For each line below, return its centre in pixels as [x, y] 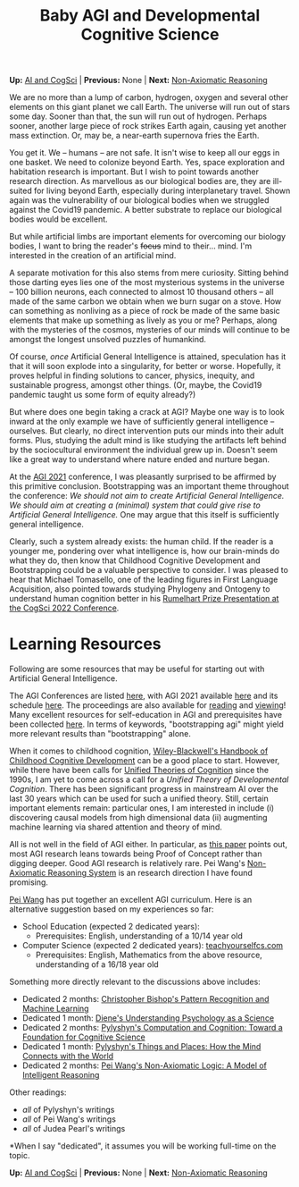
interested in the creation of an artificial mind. [93, 256]
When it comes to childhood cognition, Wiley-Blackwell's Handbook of [139, 751]
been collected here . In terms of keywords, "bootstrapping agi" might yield [146, 724]
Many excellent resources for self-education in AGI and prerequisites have [146, 715]
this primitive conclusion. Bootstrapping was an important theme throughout [149, 486]
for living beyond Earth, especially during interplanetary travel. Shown [162, 191]
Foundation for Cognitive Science [83, 1037]
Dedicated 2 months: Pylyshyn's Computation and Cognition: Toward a [152, 1028]
